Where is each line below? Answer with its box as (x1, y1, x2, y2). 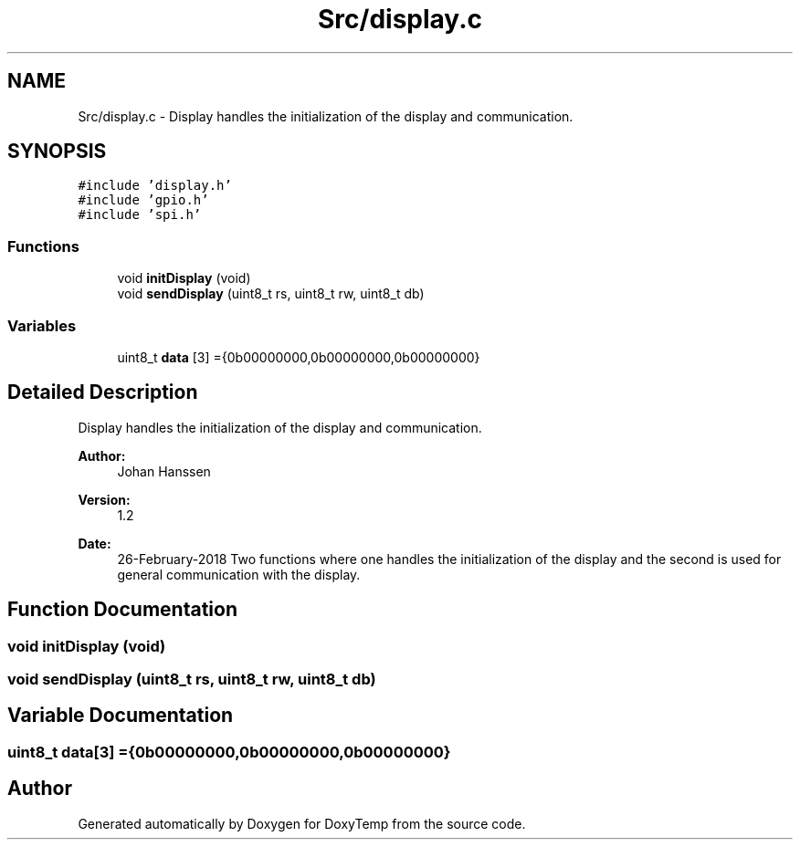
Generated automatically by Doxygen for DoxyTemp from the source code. (78, 815, 526, 831)
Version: (78, 491, 131, 507)
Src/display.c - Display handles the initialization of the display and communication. (78, 108, 574, 124)
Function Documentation (7, 598, 237, 622)
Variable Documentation (7, 704, 234, 727)
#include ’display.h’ (78, 178, 232, 193)
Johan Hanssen (117, 463, 211, 479)
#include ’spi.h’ (78, 207, 202, 223)
